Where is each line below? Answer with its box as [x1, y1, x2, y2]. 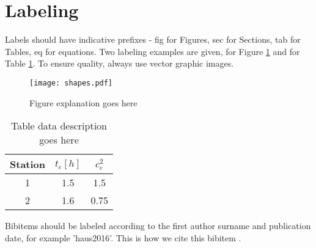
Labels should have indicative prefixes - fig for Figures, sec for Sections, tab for [5, 33, 301, 46]
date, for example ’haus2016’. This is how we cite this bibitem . [5, 231, 241, 244]
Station [10, 157, 46, 172]
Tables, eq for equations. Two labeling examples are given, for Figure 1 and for [5, 45, 300, 57]
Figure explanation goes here [29, 96, 138, 109]
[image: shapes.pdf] [29, 78, 113, 87]
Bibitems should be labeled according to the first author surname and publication [5, 219, 311, 232]
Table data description [10, 119, 107, 133]
